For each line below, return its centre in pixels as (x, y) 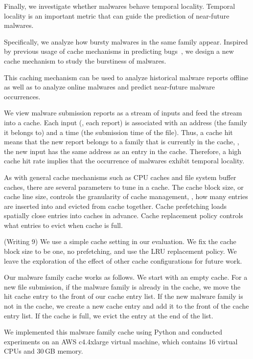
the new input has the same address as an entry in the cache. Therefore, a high (123, 151)
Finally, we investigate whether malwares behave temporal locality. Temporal (120, 6)
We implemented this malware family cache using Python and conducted (113, 332)
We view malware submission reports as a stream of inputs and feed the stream (123, 113)
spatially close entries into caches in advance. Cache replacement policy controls (124, 215)
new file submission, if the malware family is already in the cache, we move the (122, 286)
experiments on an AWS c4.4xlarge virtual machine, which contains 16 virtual (121, 341)
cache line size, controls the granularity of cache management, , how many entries (126, 196)
